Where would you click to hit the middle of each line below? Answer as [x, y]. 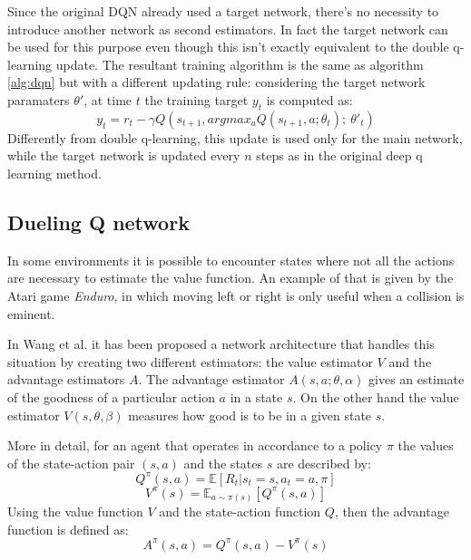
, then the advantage [392, 512]
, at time [108, 99]
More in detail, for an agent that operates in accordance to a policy [195, 445]
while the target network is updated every [124, 155]
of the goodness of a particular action [111, 396]
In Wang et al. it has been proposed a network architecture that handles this [221, 344]
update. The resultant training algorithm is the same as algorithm [240, 64]
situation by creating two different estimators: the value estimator [190, 361]
